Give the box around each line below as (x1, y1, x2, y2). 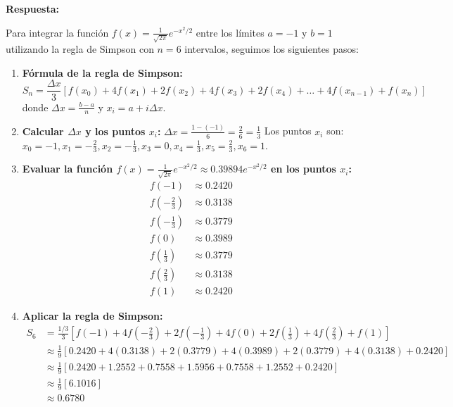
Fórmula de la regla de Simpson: (22, 65, 183, 80)
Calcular (22, 123, 64, 138)
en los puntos (271, 161, 336, 176)
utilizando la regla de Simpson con (6, 42, 154, 56)
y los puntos (85, 123, 146, 138)
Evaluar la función (22, 161, 113, 176)
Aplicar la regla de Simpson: (22, 308, 163, 323)
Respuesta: (6, 1, 59, 15)
